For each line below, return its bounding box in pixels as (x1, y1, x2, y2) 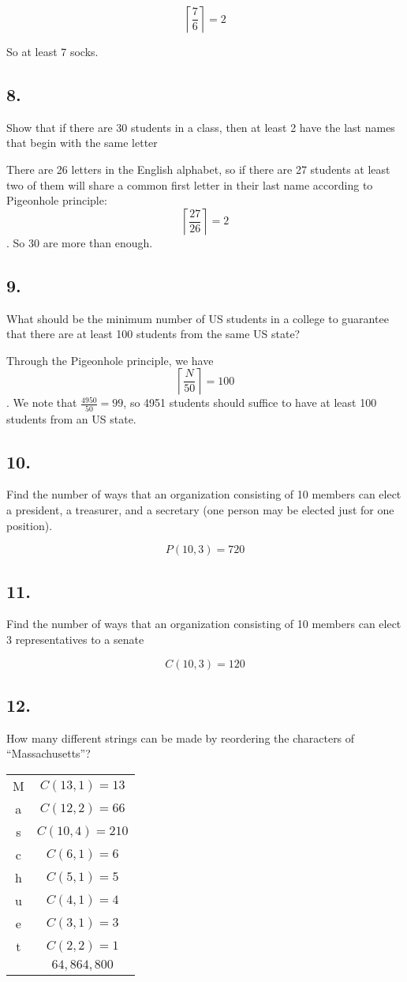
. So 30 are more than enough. (6, 234, 153, 250)
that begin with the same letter (6, 134, 158, 151)
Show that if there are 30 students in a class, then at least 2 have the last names (6, 119, 395, 135)
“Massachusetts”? (6, 745, 91, 762)
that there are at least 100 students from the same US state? (6, 325, 301, 342)
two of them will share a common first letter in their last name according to (6, 176, 373, 193)
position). (6, 517, 53, 533)
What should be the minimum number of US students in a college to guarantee (6, 310, 389, 326)
